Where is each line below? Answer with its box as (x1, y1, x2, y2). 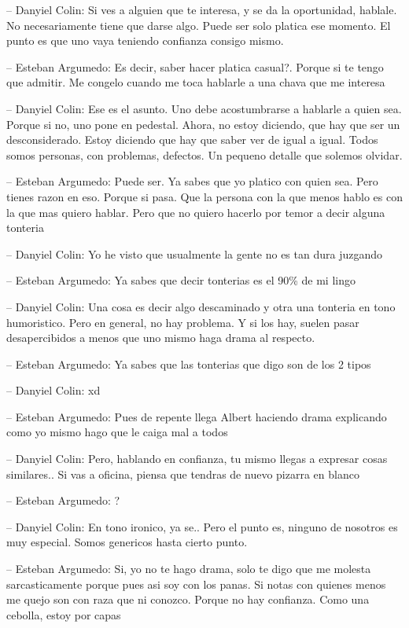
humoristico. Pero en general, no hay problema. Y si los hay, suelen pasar (6, 314, 359, 330)
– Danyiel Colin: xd (6, 382, 101, 398)
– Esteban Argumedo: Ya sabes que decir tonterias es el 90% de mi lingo (6, 272, 356, 288)
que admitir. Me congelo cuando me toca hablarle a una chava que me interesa (6, 74, 385, 90)
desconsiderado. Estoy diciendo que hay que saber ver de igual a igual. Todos (6, 131, 378, 148)
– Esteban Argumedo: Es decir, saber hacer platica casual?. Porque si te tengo (6, 58, 384, 75)
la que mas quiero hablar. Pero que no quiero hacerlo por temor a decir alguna (6, 204, 385, 220)
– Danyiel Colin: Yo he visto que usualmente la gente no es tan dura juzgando (6, 245, 383, 262)
